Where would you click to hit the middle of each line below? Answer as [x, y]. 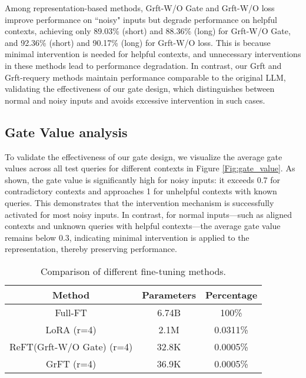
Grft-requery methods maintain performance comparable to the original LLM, [145, 77]
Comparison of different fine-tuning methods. [134, 271]
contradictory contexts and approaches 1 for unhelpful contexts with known [141, 191]
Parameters [169, 294]
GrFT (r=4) [71, 363]
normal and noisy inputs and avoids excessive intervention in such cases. [135, 100]
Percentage [231, 294]
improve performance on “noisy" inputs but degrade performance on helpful [141, 19]
